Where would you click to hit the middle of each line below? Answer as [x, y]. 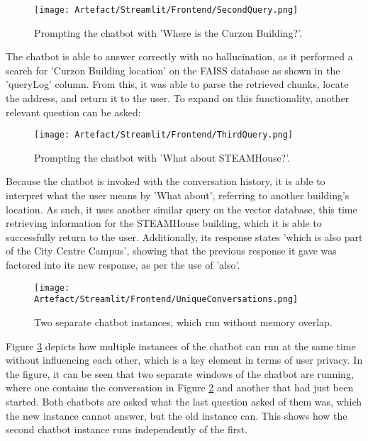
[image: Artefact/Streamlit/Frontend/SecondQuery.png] [166, 10]
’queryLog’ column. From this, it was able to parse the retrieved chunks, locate [177, 84]
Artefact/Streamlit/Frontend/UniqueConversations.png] [166, 300]
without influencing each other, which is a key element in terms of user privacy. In [184, 360]
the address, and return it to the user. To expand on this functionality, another [178, 98]
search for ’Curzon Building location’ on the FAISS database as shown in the [173, 70]
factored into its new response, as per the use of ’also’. [123, 265]
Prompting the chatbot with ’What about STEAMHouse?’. [162, 157]
